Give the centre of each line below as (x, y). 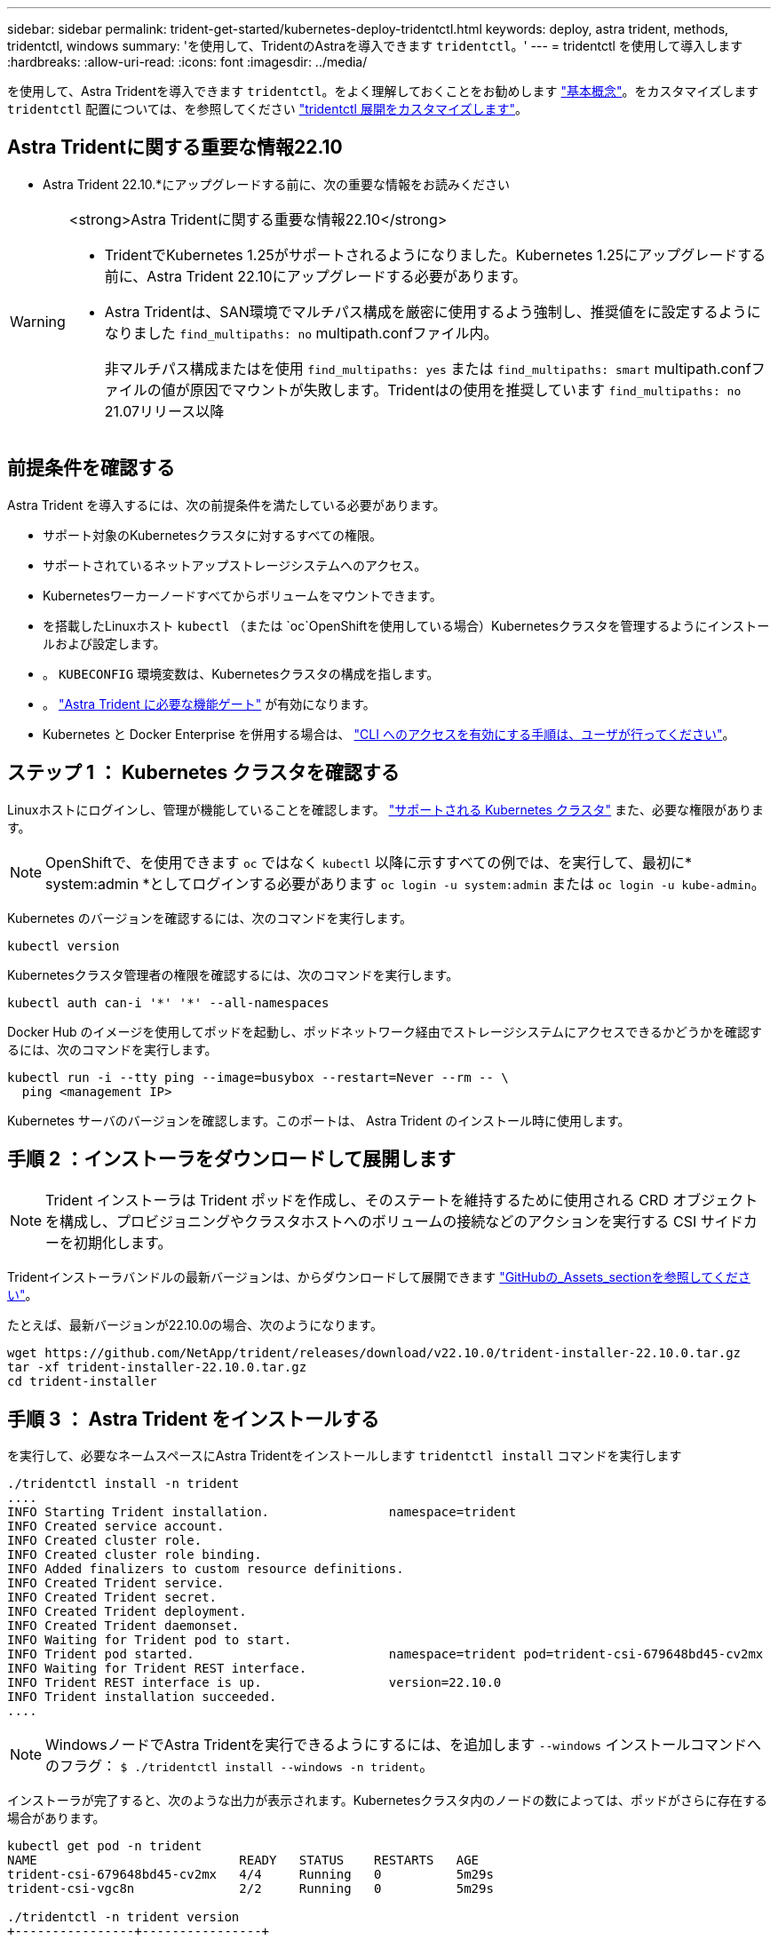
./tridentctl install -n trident (123, 1484)
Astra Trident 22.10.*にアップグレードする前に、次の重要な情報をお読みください (276, 184)
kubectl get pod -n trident (105, 1846)
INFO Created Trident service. (116, 1583)
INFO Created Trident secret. (112, 1598)
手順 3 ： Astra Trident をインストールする (194, 1419)
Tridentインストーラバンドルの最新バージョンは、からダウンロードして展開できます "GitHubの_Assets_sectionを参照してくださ (379, 1277)
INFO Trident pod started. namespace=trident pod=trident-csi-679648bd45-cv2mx (385, 1654)
